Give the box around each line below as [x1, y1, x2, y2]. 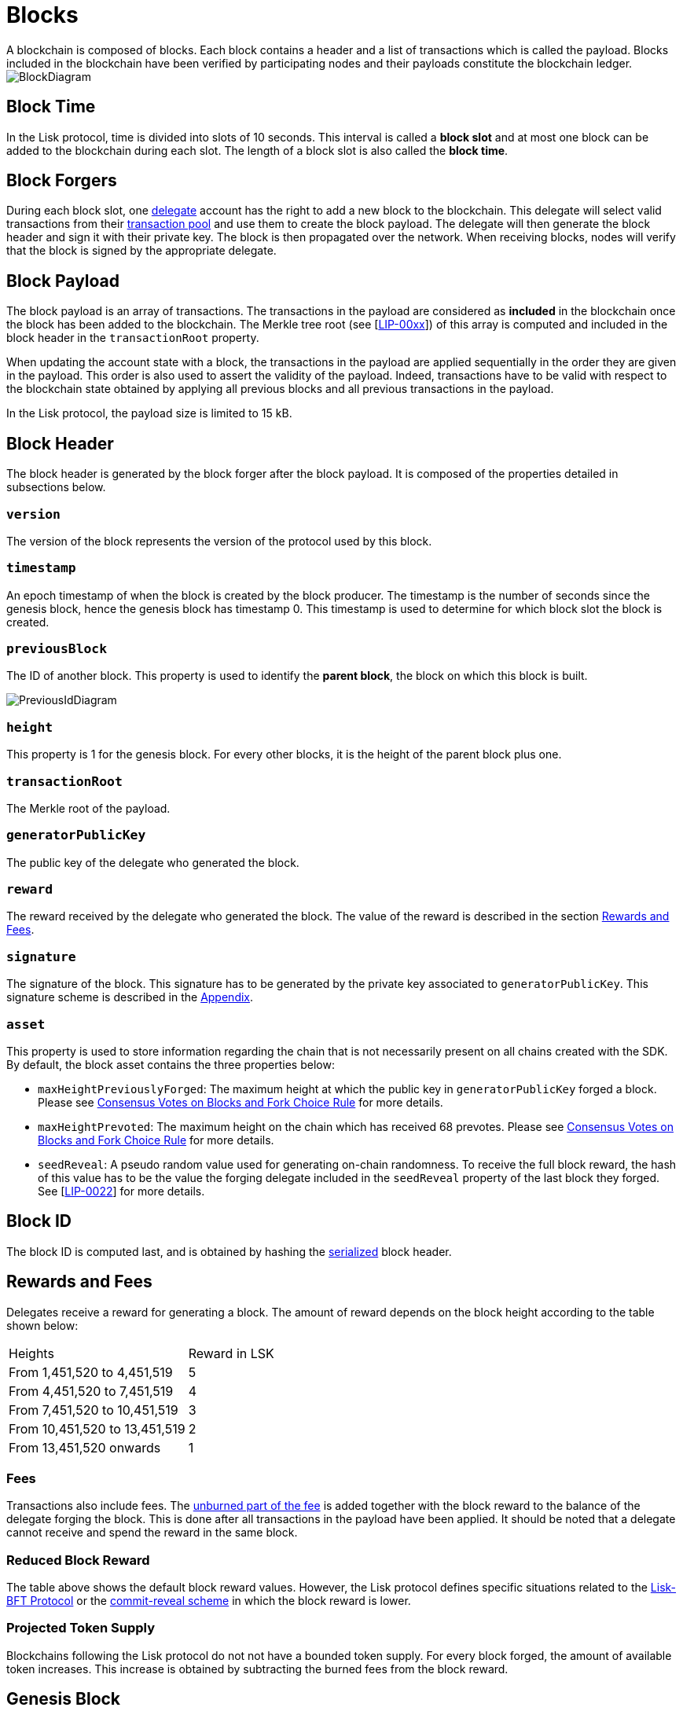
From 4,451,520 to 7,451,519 [9, 1382, 174, 1399]
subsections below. [6, 480, 106, 494]
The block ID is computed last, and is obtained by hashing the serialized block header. [6, 1244, 452, 1258]
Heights [9, 1345, 54, 1361]
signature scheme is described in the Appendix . [6, 990, 254, 1004]
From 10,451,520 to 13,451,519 [9, 1420, 185, 1437]
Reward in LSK [188, 1345, 274, 1361]
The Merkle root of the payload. [6, 801, 171, 815]
